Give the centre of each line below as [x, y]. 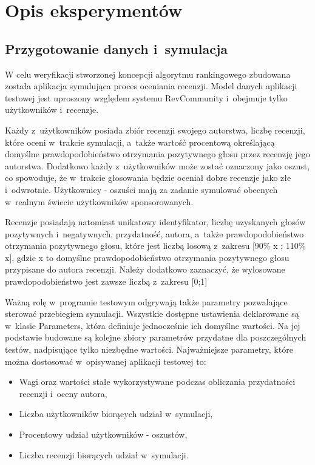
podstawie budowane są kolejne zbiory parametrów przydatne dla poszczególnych [156, 337]
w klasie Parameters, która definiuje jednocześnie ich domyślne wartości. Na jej [153, 325]
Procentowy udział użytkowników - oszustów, [103, 434]
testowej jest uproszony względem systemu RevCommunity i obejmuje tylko [146, 97]
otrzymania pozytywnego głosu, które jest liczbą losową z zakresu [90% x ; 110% [155, 246]
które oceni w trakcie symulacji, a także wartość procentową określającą [140, 142]
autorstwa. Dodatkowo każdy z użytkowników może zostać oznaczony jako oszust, [157, 165]
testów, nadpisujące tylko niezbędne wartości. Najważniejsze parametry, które [149, 349]
